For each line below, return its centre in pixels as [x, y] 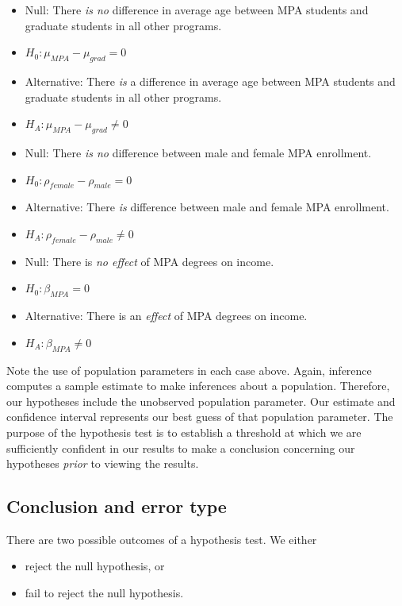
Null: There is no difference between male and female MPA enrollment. [198, 152]
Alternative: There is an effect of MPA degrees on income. [166, 316]
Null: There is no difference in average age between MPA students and [197, 10]
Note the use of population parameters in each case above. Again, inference [189, 370]
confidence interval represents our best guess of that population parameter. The [200, 417]
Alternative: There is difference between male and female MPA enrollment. [207, 207]
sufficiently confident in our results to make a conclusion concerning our [181, 448]
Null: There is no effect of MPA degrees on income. [149, 261]
